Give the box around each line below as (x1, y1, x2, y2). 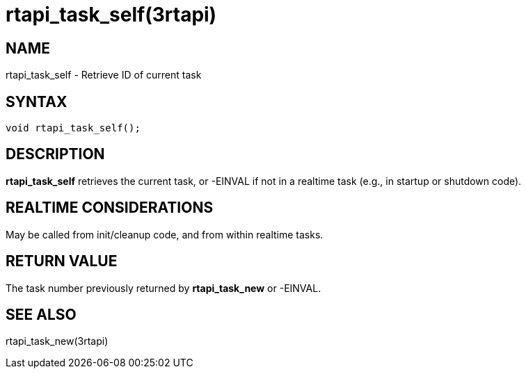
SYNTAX (6, 92, 67, 111)
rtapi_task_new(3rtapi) (6, 335, 109, 348)
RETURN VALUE (6, 252, 118, 270)
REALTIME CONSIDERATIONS (6, 199, 214, 217)
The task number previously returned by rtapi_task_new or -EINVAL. (6, 282, 321, 294)
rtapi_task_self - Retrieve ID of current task (6, 69, 202, 81)
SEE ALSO (6, 305, 77, 323)
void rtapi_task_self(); (6, 122, 141, 134)
